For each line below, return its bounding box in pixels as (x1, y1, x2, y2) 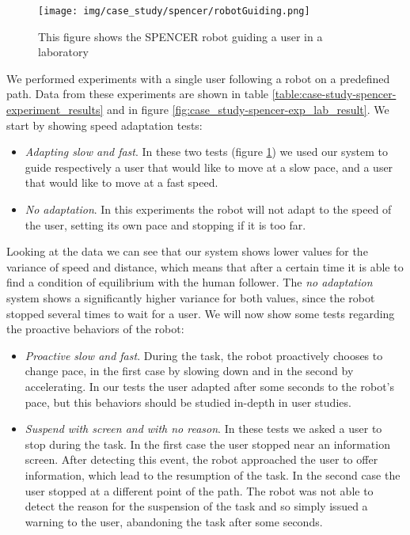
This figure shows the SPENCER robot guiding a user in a (38, 28, 323, 44)
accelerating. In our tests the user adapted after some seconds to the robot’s (25, 378, 394, 394)
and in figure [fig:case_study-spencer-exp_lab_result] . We (107, 101, 389, 118)
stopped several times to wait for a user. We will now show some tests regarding (6, 305, 395, 321)
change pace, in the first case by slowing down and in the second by (25, 362, 354, 379)
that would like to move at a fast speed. (25, 174, 218, 191)
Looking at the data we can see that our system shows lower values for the (6, 243, 368, 260)
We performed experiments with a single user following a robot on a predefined (6, 70, 390, 86)
